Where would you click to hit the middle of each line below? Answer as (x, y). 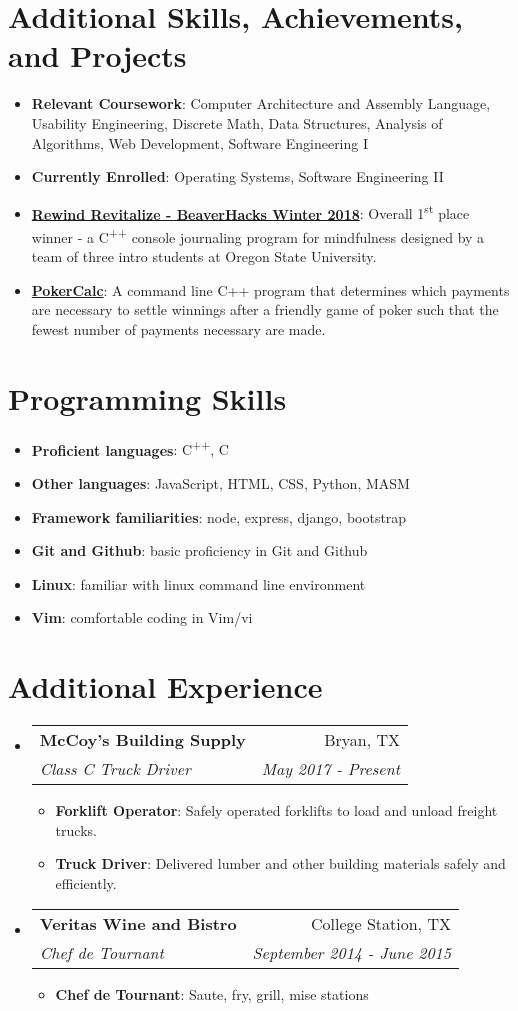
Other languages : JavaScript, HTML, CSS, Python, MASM (220, 482)
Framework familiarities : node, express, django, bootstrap (219, 516)
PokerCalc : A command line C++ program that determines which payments (270, 289)
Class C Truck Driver (115, 769)
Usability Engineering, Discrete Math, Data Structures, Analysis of (237, 122)
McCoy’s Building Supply (142, 740)
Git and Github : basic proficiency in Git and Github (199, 550)
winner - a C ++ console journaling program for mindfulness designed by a (258, 235)
